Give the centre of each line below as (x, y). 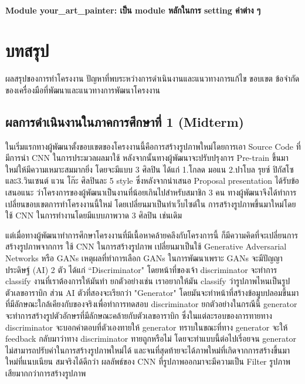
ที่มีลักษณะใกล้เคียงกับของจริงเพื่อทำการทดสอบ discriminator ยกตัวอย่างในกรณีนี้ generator (151, 304)
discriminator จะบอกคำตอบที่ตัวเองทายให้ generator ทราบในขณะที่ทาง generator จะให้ (147, 327)
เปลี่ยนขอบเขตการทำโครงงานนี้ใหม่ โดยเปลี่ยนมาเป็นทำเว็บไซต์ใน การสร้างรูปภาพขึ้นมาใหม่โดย (151, 203)
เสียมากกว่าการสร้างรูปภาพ (46, 373)
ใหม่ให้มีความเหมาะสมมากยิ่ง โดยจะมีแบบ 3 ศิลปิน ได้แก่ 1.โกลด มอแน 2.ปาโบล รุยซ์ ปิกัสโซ (150, 169)
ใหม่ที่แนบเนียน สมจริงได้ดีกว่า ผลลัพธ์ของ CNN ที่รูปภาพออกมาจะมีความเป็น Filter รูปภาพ (148, 361)
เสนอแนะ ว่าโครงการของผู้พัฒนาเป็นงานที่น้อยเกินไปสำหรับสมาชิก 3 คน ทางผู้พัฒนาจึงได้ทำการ (151, 192)
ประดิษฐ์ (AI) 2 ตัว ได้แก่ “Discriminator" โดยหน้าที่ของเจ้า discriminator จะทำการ (141, 269)
